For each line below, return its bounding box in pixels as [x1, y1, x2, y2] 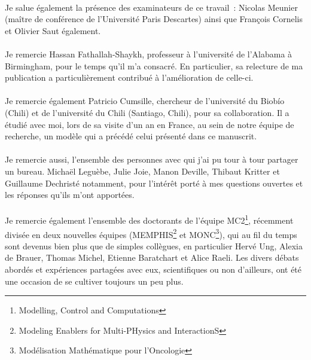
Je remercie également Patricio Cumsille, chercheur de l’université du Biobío [5, 94, 285, 107]
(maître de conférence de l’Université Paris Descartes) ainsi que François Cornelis [5, 13, 303, 25]
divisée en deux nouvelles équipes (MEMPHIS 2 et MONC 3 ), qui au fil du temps [5, 226, 297, 240]
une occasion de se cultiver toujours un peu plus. [5, 274, 184, 287]
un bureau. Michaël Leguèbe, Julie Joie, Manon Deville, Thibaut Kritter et [5, 164, 280, 177]
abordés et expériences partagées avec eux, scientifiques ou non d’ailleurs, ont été [5, 263, 302, 275]
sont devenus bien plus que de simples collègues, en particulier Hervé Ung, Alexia [5, 239, 303, 252]
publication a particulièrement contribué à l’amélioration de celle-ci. [5, 71, 254, 84]
